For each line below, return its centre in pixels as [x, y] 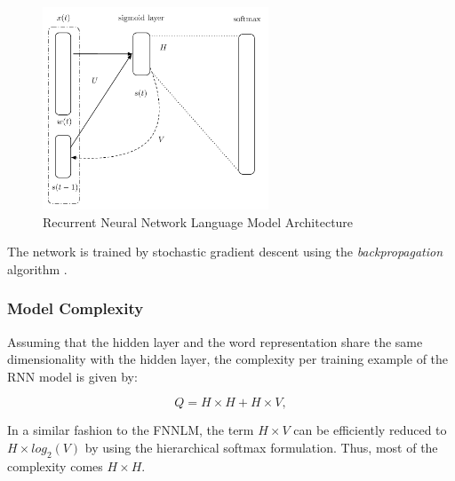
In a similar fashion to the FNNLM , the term [131, 430]
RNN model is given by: [72, 376]
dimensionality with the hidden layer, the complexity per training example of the [228, 359]
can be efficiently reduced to [370, 430]
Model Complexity [76, 308]
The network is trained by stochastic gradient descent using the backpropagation [225, 252]
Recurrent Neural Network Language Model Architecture [198, 221]
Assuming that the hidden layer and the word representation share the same [215, 341]
